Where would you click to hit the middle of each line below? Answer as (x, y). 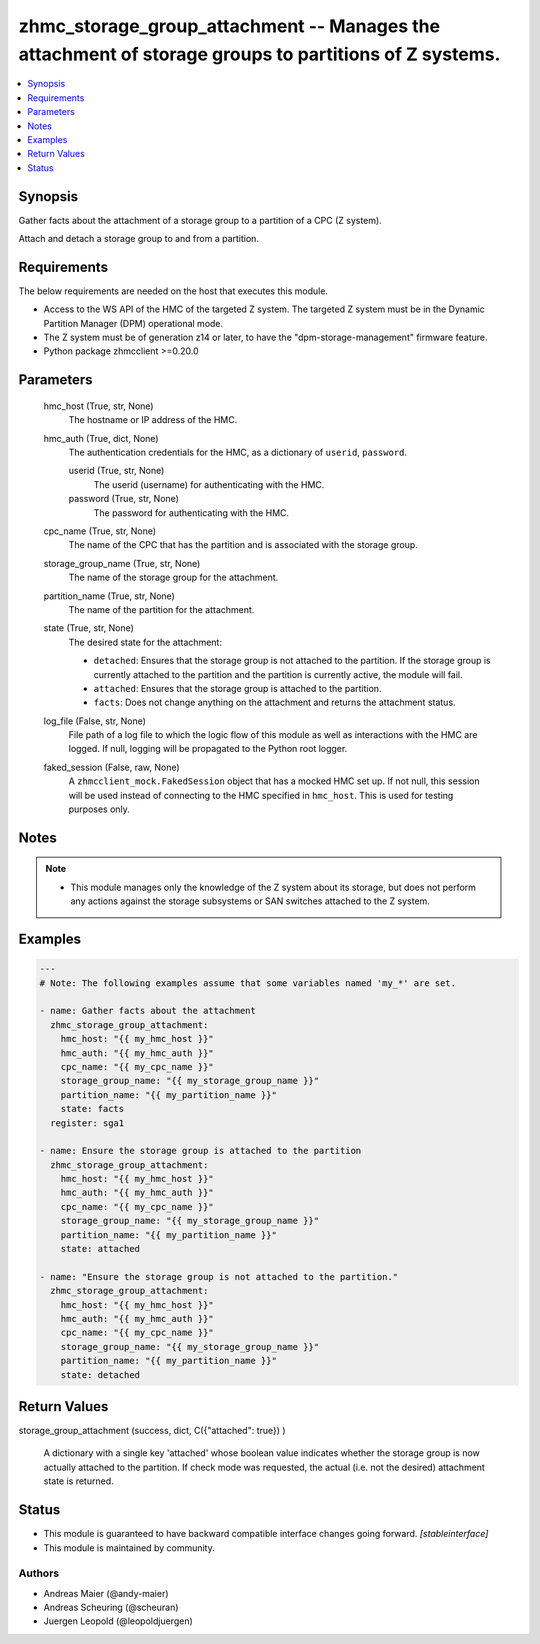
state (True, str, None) (89, 628)
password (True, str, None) (124, 499)
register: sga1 (87, 1123)
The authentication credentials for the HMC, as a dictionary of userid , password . (238, 452)
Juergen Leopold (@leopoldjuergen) (118, 1621)
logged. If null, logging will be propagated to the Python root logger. (208, 749)
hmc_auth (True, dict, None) (101, 438)
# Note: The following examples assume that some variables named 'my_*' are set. (248, 983)
